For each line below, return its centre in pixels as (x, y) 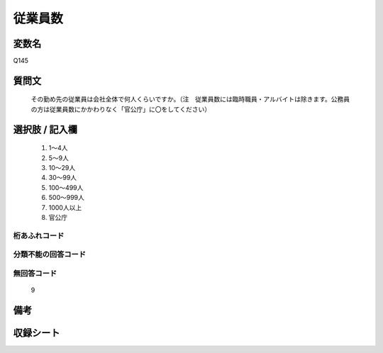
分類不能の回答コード (50, 254)
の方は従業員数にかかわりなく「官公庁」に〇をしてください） (121, 109)
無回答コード (35, 273)
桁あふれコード (39, 235)
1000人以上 (65, 207)
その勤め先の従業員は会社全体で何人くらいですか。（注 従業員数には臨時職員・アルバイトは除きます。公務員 (190, 99)
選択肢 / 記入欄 (45, 129)
